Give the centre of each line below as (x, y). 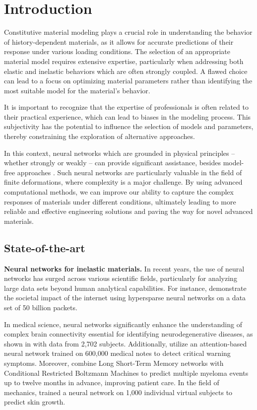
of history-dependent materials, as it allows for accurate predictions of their (119, 41)
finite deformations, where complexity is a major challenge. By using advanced (123, 182)
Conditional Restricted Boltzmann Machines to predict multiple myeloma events (126, 373)
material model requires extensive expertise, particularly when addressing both (124, 61)
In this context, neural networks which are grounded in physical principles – (120, 153)
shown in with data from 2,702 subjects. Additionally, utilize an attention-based (126, 343)
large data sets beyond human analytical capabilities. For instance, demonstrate (125, 288)
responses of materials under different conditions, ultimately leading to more (120, 201)
